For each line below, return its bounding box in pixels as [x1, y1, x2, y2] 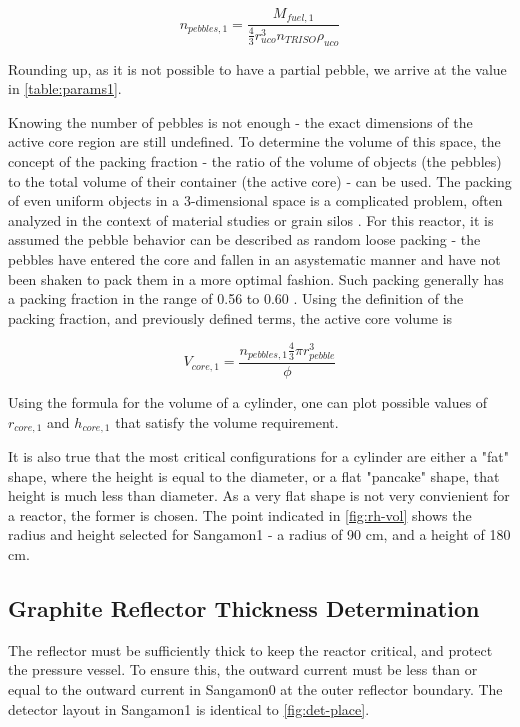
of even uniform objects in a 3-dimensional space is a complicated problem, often [8, 190, 503, 211]
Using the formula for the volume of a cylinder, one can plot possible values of [8, 392, 488, 413]
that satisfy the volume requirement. [115, 411, 339, 432]
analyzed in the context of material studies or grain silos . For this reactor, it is [8, 209, 494, 230]
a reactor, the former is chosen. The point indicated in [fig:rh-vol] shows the [8, 504, 472, 525]
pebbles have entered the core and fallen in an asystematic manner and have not [8, 248, 501, 269]
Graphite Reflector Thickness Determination [8, 593, 480, 624]
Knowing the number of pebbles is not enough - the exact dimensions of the [8, 111, 473, 132]
